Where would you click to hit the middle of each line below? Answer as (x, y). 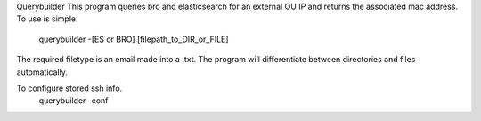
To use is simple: (47, 19)
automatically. (42, 72)
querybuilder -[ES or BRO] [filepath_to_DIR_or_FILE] (134, 39)
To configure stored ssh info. (69, 88)
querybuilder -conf (73, 101)
